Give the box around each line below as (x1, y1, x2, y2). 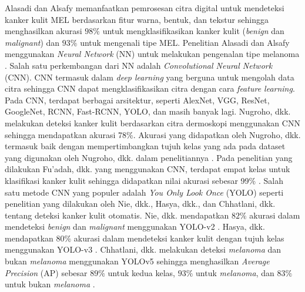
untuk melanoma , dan (196, 266, 274, 278)
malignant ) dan (5, 36, 60, 48)
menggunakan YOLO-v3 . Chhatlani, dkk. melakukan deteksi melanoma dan (5, 243, 281, 256)
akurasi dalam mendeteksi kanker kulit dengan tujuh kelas (73, 231, 284, 244)
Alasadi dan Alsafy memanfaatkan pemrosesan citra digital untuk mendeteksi (5, 2, 284, 14)
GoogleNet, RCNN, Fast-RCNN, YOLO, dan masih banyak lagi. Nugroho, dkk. (5, 105, 291, 118)
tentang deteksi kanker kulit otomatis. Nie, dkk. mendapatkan (5, 209, 229, 221)
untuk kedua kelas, (108, 266, 176, 278)
